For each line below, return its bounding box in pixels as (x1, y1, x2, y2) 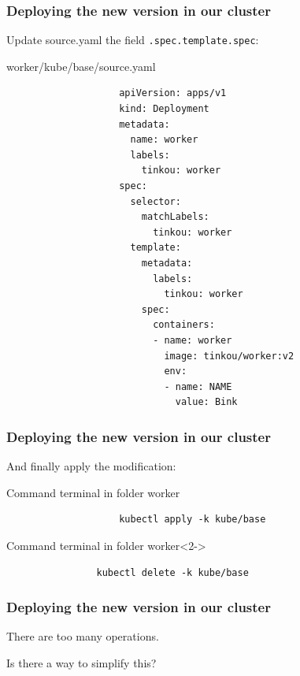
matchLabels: (141, 211, 209, 223)
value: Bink (175, 396, 238, 408)
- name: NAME (164, 381, 232, 392)
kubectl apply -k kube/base (119, 514, 266, 526)
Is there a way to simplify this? (6, 654, 157, 670)
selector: (130, 195, 181, 207)
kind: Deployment (119, 103, 209, 115)
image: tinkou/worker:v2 (164, 350, 294, 362)
